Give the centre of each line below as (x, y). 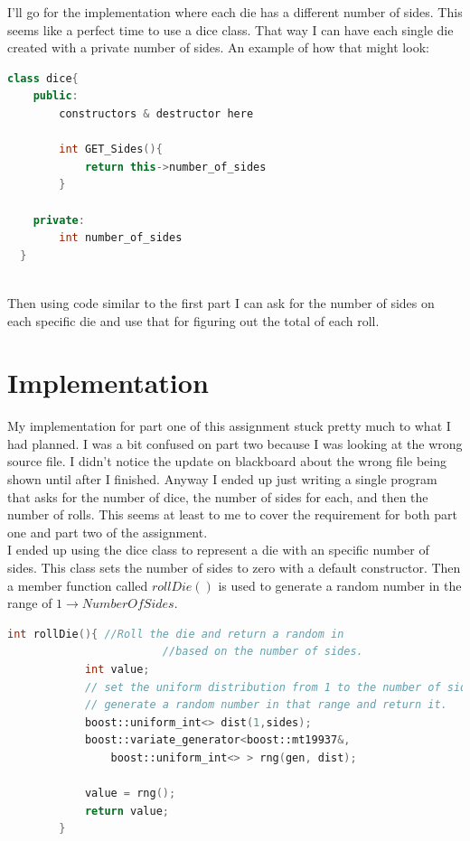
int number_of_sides (121, 238)
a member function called (78, 585)
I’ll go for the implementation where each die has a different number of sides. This (235, 12)
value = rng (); (130, 794)
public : (56, 96)
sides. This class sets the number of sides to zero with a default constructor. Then (234, 567)
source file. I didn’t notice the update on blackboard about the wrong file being (227, 461)
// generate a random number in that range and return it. (266, 705)
